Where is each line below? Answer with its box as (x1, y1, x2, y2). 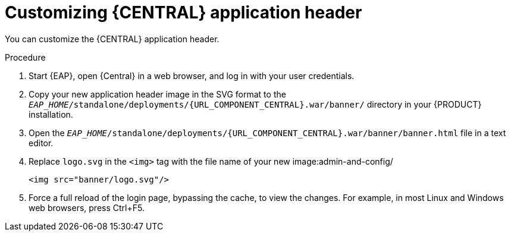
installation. (29, 109, 73, 119)
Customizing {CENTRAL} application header (5, 2, 362, 23)
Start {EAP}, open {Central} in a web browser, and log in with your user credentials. (29, 70, 355, 81)
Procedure (5, 52, 46, 62)
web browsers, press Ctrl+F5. (29, 202, 145, 213)
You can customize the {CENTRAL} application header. (5, 33, 220, 44)
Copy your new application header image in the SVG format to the (29, 89, 286, 99)
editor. (29, 137, 54, 148)
